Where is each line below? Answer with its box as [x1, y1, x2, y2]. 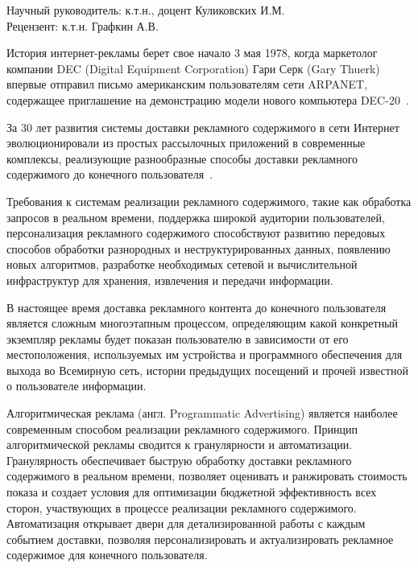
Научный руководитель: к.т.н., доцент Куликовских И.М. [6, 2, 285, 18]
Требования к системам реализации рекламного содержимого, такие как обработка [6, 192, 412, 209]
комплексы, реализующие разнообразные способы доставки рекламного [6, 150, 358, 167]
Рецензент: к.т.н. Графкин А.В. [6, 17, 159, 34]
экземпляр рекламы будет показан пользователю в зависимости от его [6, 330, 349, 347]
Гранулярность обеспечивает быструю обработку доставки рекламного [6, 451, 352, 468]
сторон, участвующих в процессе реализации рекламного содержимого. [6, 499, 357, 516]
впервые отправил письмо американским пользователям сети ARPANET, [6, 76, 368, 93]
